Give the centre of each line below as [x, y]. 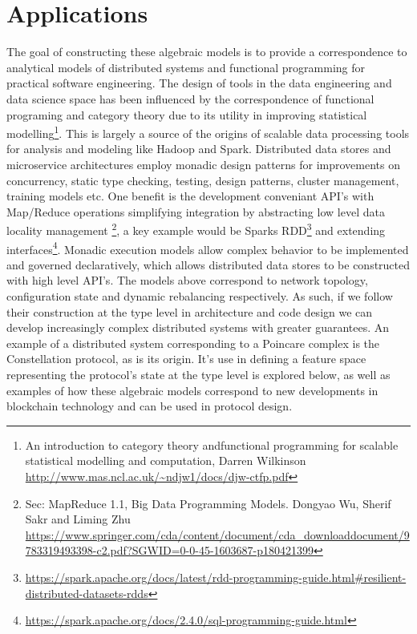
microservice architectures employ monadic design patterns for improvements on [204, 164]
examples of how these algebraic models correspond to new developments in [192, 390]
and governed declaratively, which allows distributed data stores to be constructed [208, 264]
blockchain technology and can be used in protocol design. [150, 406]
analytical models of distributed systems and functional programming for [186, 67]
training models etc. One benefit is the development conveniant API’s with [190, 196]
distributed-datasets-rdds [87, 593]
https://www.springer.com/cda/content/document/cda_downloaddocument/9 [217, 534]
